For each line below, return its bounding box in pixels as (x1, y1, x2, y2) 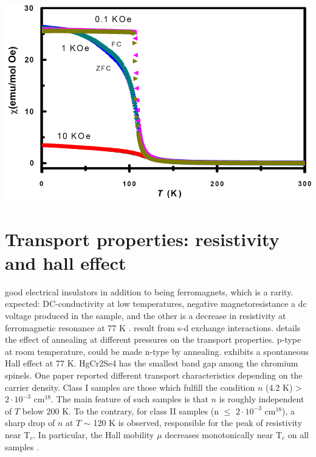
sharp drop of (5, 416, 55, 429)
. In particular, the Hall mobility (33, 428, 154, 441)
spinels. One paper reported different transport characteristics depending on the (5, 369, 303, 382)
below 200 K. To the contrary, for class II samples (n (22, 404, 219, 417)
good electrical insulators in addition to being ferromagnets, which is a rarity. (5, 285, 294, 298)
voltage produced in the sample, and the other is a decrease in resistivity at (5, 309, 286, 322)
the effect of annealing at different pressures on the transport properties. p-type (5, 333, 301, 346)
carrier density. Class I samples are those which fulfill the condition (5, 380, 255, 393)
